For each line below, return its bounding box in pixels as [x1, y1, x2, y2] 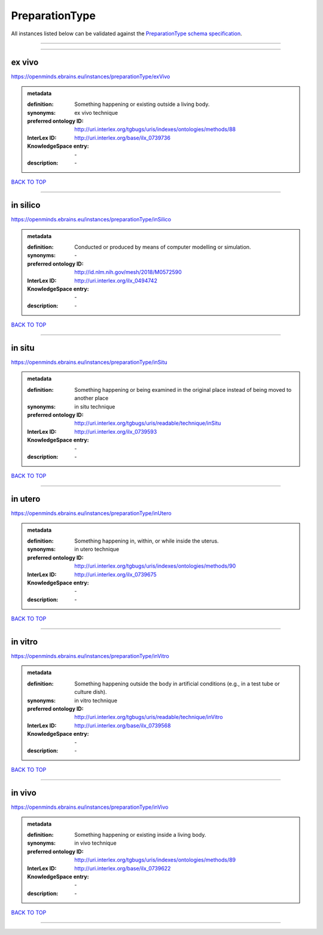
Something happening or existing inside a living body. [74, 832, 206, 839]
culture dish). [74, 689, 107, 696]
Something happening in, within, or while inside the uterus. [74, 537, 219, 544]
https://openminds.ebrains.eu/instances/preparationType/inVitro [11, 653, 170, 660]
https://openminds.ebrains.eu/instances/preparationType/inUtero [11, 510, 172, 517]
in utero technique [74, 546, 120, 553]
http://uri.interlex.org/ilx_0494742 [74, 277, 158, 284]
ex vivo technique [74, 109, 118, 116]
